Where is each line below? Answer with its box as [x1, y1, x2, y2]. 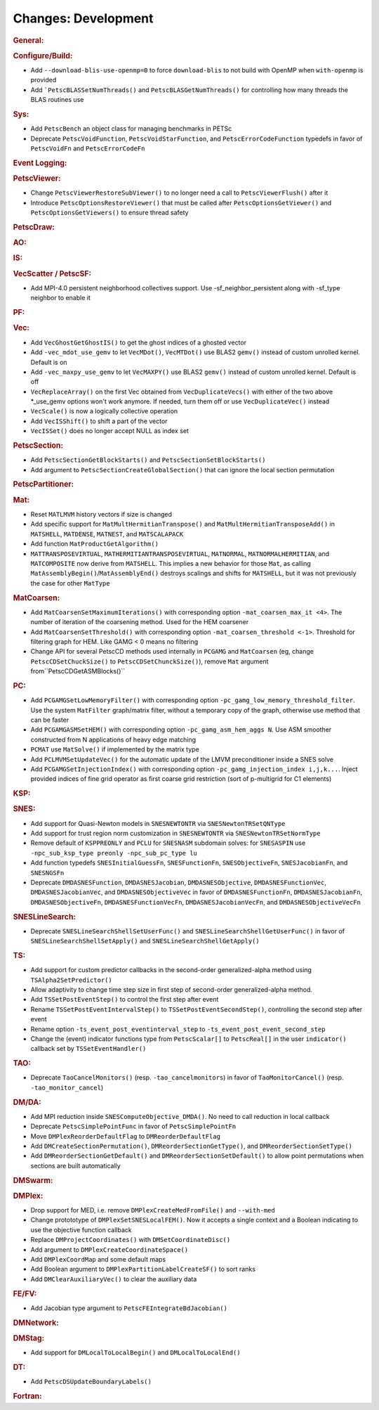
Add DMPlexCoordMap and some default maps [30, 1255, 166, 1264]
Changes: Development [13, 11, 154, 26]
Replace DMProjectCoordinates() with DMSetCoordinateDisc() [30, 1236, 231, 1244]
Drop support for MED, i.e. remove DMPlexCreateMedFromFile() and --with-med [30, 1206, 275, 1215]
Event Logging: [13, 158, 67, 168]
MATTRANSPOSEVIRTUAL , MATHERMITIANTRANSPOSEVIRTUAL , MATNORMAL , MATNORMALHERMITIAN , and [30, 549, 330, 558]
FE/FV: [13, 1288, 37, 1298]
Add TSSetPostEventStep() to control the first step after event [30, 995, 219, 1004]
